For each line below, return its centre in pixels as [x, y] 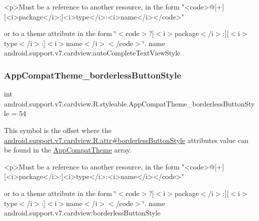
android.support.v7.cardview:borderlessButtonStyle [82, 213]
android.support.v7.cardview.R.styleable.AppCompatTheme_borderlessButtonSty [129, 103]
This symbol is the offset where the [58, 130]
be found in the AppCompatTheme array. [68, 150]
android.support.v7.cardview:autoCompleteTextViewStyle [92, 53]
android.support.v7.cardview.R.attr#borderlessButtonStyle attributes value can [126, 140]
